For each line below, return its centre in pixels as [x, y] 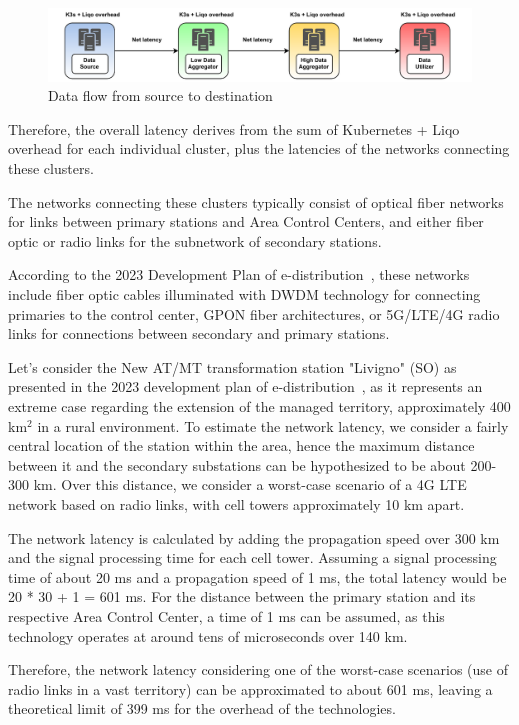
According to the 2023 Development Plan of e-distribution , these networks [239, 274]
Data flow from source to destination [160, 95]
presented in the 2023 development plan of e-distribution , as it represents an [245, 386]
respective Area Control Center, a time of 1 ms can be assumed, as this [226, 615]
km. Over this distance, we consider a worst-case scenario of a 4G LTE [250, 484]
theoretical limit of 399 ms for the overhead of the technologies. [202, 708]
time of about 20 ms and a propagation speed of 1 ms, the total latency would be [257, 576]
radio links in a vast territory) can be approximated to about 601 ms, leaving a [250, 688]
